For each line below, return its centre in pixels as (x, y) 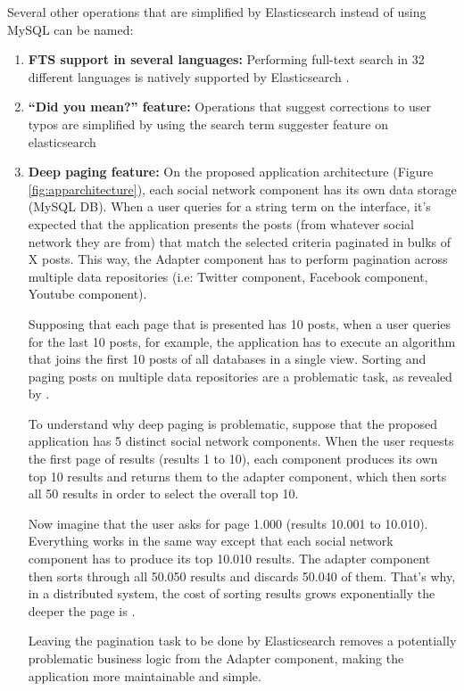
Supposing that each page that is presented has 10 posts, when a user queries (240, 323)
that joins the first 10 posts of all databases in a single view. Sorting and (227, 359)
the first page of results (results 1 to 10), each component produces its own (233, 459)
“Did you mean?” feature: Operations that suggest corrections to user (229, 107)
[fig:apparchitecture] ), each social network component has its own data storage (242, 189)
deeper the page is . (82, 610)
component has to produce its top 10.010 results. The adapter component (229, 559)
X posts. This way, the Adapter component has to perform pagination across (238, 259)
